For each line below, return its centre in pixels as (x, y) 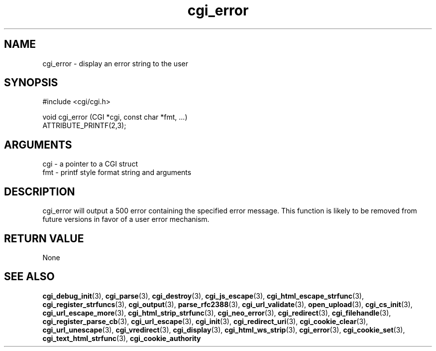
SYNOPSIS (31, 83)
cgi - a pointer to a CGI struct (90, 164)
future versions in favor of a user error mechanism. (126, 219)
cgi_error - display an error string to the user (115, 63)
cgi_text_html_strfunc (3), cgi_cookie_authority (122, 338)
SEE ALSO (29, 277)
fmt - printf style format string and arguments (117, 173)
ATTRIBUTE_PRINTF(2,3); (84, 126)
